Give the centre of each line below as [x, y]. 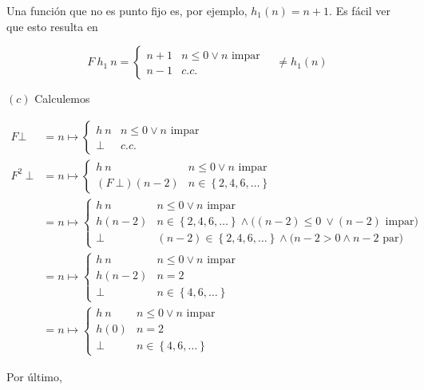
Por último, [34, 376]
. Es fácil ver [360, 10]
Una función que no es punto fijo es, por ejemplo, [127, 10]
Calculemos [62, 98]
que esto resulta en [52, 26]
